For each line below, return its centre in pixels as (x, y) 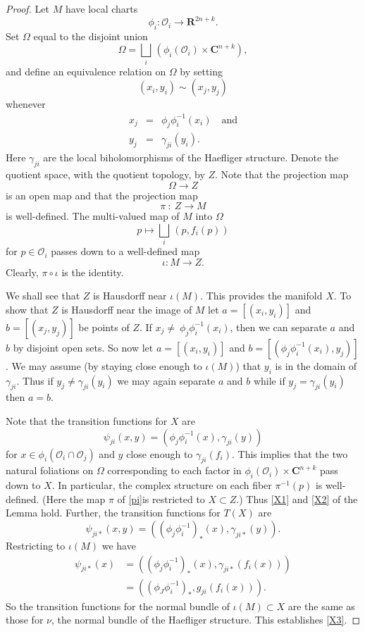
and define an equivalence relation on (86, 71)
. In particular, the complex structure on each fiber (162, 485)
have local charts (101, 8)
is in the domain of (316, 365)
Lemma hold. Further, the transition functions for (113, 513)
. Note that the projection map (282, 174)
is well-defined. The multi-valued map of (93, 216)
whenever (26, 104)
